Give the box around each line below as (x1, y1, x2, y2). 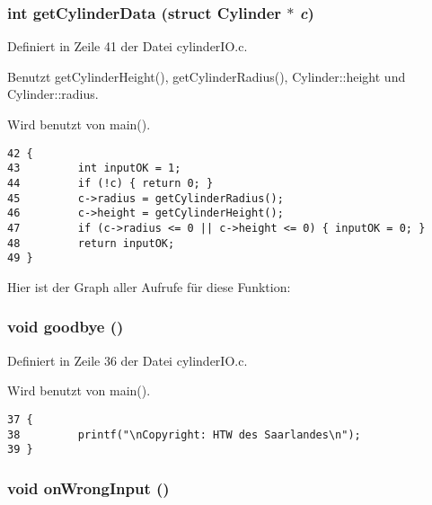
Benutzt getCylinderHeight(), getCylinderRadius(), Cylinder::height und (7, 66, 406, 85)
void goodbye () (7, 315, 124, 338)
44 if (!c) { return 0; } (7, 176, 214, 190)
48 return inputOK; (7, 236, 175, 250)
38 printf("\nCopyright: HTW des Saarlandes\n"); (7, 428, 361, 441)
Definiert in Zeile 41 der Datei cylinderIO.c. (7, 37, 248, 56)
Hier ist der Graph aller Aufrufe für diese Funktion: (7, 277, 291, 296)
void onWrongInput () (7, 476, 170, 499)
